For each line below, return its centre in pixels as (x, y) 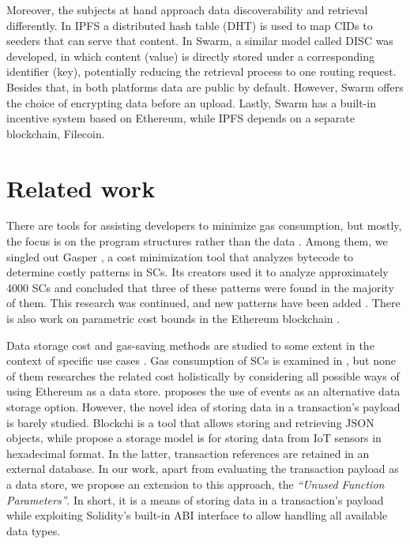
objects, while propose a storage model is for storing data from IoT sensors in (194, 438)
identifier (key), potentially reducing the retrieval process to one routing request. (201, 71)
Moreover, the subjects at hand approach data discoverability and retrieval (187, 9)
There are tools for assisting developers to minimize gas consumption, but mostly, (204, 225)
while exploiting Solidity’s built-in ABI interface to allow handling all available (197, 515)
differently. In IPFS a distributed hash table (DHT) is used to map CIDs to (190, 25)
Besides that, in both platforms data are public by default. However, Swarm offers (205, 86)
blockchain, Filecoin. (56, 133)
